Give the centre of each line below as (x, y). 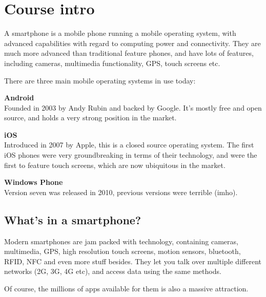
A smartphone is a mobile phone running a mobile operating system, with (120, 33)
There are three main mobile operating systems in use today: (100, 80)
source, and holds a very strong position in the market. (90, 118)
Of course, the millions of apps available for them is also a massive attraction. (126, 289)
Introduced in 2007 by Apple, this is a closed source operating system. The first (129, 145)
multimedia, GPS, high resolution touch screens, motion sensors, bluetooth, (122, 251)
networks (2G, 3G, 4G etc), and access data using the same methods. (113, 271)
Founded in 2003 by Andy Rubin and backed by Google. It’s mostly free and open (133, 107)
